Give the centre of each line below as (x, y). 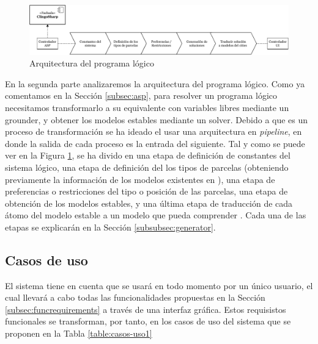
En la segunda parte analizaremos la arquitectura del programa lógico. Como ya (155, 83)
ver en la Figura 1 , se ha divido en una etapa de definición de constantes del (148, 155)
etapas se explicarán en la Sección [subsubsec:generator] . (110, 227)
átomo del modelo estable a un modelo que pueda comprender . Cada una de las (156, 215)
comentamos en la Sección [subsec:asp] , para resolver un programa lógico (141, 95)
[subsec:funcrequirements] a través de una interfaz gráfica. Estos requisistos (146, 309)
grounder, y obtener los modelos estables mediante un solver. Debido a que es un (157, 119)
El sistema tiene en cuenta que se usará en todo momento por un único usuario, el (159, 285)
